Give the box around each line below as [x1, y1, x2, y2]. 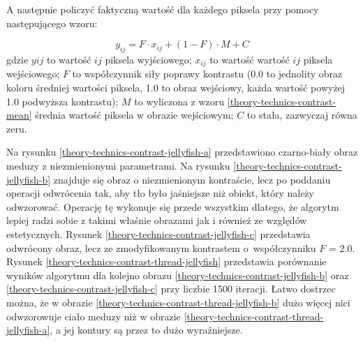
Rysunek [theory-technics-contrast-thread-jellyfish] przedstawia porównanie [6, 254, 327, 269]
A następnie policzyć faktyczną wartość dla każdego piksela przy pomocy [6, 2, 319, 16]
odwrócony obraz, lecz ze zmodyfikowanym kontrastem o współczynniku [6, 240, 316, 255]
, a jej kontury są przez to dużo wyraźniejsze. [50, 322, 243, 337]
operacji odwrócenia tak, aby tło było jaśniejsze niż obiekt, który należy [6, 186, 314, 200]
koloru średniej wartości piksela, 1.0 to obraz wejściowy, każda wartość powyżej [6, 80, 346, 95]
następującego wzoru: [6, 15, 98, 30]
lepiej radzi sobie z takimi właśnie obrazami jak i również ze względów [6, 213, 307, 228]
